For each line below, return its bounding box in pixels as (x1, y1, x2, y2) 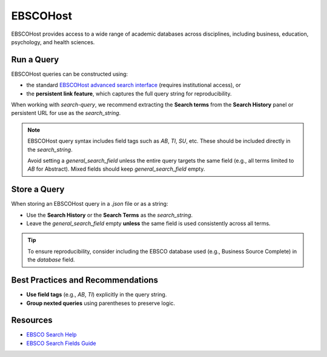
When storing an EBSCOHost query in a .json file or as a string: (11, 200, 168, 208)
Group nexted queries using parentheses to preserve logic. (26, 300, 176, 307)
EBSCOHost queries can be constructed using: (11, 70, 128, 77)
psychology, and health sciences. (11, 38, 95, 45)
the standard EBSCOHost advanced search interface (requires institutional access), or (26, 82, 242, 89)
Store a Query (11, 185, 65, 195)
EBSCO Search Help (26, 331, 77, 338)
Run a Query (11, 54, 59, 65)
